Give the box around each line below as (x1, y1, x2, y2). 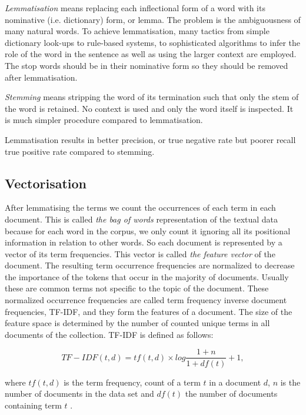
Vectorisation (5, 174, 87, 192)
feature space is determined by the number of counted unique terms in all (5, 317, 270, 329)
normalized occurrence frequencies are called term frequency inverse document (5, 294, 287, 306)
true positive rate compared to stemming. (5, 145, 155, 157)
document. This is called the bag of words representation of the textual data (5, 213, 278, 225)
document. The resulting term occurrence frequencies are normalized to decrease (5, 259, 295, 271)
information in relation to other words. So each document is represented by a (5, 236, 282, 248)
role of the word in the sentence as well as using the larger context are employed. (5, 48, 297, 60)
